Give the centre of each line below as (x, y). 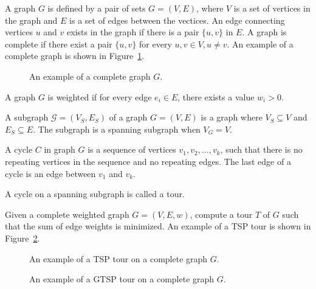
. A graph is (264, 32)
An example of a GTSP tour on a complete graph (122, 279)
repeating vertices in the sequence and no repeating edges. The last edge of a (148, 161)
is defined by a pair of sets (97, 8)
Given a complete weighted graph (67, 214)
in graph (60, 149)
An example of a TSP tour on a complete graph (118, 258)
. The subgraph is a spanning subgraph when (117, 129)
